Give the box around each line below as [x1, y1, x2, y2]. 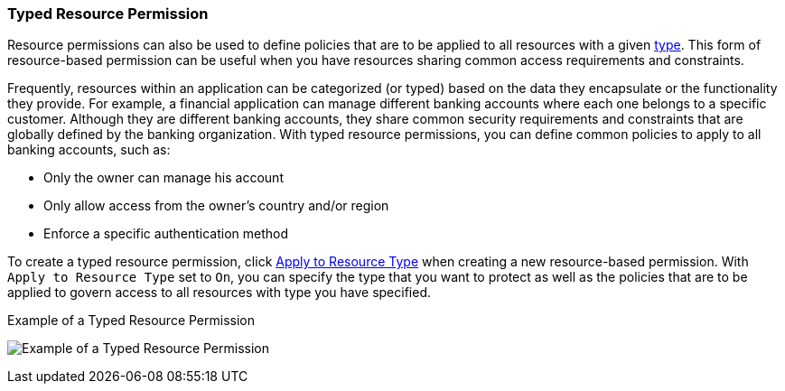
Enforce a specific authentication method [43, 226, 289, 242]
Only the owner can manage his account [43, 170, 284, 186]
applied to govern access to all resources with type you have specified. [7, 284, 431, 301]
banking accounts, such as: [7, 142, 171, 158]
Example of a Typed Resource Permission [7, 312, 256, 329]
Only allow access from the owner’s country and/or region [43, 198, 389, 214]
